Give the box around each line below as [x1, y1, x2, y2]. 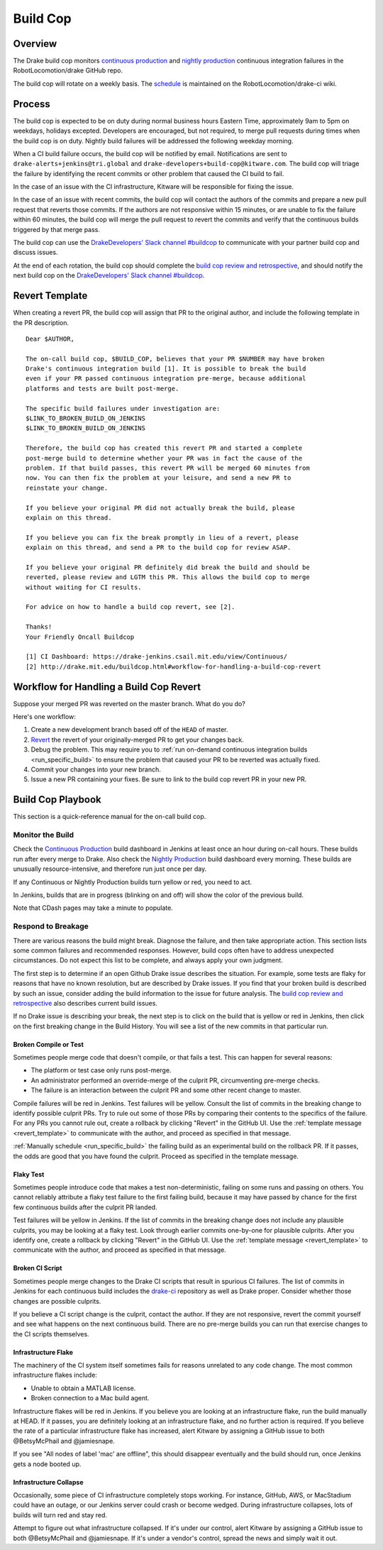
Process [13, 98, 50, 110]
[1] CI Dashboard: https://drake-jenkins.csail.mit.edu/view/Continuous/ [26, 653, 288, 661]
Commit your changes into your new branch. [30, 765, 161, 774]
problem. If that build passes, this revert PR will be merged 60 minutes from [26, 463, 310, 472]
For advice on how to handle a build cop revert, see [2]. [26, 603, 235, 611]
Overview [13, 38, 57, 50]
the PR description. [13, 318, 70, 326]
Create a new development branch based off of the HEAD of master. [30, 725, 228, 734]
